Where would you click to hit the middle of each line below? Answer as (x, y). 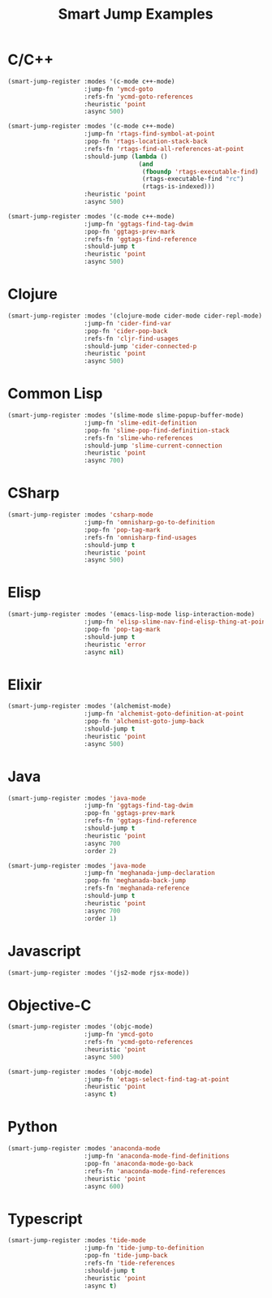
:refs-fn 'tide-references (130, 1263)
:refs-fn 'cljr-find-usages (132, 339)
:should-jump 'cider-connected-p (140, 346)
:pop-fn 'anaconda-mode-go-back (139, 1163)
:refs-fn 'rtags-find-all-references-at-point (164, 149)
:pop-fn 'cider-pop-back (126, 331)
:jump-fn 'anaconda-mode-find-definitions (157, 1156)
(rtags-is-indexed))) (179, 187)
